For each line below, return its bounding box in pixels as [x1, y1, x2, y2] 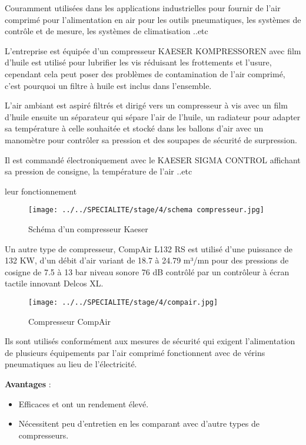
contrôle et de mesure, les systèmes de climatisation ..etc [5, 25, 208, 37]
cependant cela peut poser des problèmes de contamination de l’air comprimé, [5, 67, 285, 80]
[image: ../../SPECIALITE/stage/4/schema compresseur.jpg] [28, 206, 264, 215]
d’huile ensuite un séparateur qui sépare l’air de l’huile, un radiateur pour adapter [5, 110, 301, 123]
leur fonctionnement [5, 184, 77, 197]
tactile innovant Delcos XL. [5, 277, 104, 289]
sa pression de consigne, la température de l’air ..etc [5, 165, 192, 177]
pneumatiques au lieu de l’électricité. [5, 358, 137, 370]
